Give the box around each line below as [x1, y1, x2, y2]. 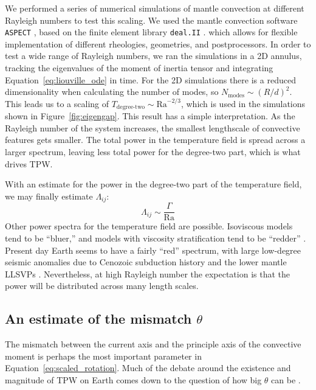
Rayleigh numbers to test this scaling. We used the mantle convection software [5, 13, 298, 26]
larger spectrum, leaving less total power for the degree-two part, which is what [5, 145, 301, 158]
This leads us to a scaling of [5, 97, 109, 110]
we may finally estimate [5, 189, 93, 202]
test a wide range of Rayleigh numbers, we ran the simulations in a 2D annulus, [5, 49, 302, 62]
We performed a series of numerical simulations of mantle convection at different [5, 2, 304, 14]
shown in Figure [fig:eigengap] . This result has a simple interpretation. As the [5, 110, 295, 122]
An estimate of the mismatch [5, 309, 192, 328]
